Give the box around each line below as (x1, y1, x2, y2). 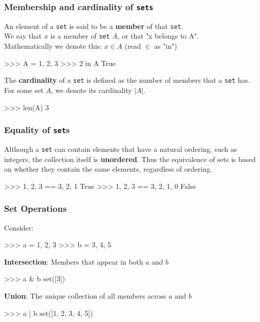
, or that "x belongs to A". (117, 30, 199, 41)
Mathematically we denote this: (4, 41, 102, 51)
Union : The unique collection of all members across (4, 290, 167, 301)
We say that (4, 30, 42, 41)
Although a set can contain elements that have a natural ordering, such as (4, 143, 237, 154)
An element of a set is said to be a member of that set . (4, 20, 183, 31)
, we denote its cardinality (51, 84, 132, 95)
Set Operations (4, 202, 67, 215)
